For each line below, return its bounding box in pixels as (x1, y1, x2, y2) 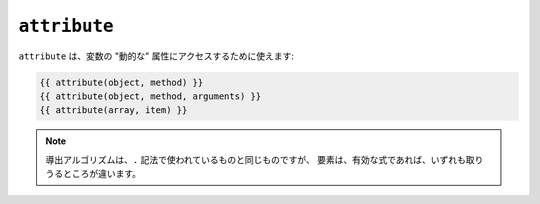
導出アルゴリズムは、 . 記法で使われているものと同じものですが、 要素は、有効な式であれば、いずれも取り (45, 153, 484, 165)
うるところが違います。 (45, 168, 142, 180)
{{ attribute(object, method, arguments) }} (39, 90, 262, 102)
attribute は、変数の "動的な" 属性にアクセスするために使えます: (18, 50, 295, 62)
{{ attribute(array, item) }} (39, 105, 188, 116)
